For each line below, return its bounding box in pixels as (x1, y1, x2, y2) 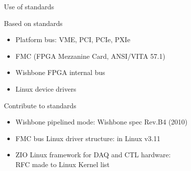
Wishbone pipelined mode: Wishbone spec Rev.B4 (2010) (15, 117, 188, 127)
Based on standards (4, 18, 63, 28)
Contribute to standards (4, 100, 76, 110)
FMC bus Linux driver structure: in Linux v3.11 (15, 133, 161, 143)
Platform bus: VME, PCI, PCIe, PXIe (15, 34, 130, 45)
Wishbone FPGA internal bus (15, 67, 105, 77)
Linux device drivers (15, 83, 76, 94)
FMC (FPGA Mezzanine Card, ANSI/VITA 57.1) (15, 50, 166, 61)
